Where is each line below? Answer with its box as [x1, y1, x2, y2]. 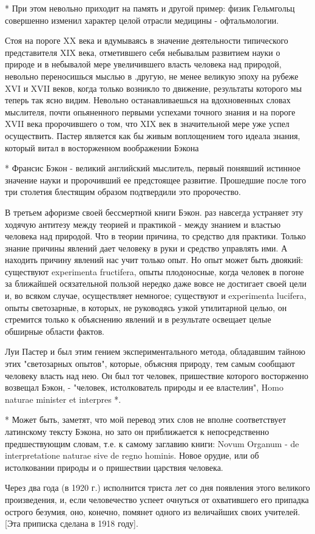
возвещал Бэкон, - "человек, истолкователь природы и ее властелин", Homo [5, 381, 283, 394]
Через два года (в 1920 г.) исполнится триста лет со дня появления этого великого [5, 481, 310, 494]
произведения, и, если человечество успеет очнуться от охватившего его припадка [5, 493, 309, 505]
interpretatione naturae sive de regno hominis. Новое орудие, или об [5, 449, 259, 462]
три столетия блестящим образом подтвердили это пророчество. [5, 185, 241, 198]
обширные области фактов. [5, 324, 104, 337]
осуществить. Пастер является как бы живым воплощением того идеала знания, [5, 129, 300, 142]
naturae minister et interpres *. [5, 392, 121, 405]
